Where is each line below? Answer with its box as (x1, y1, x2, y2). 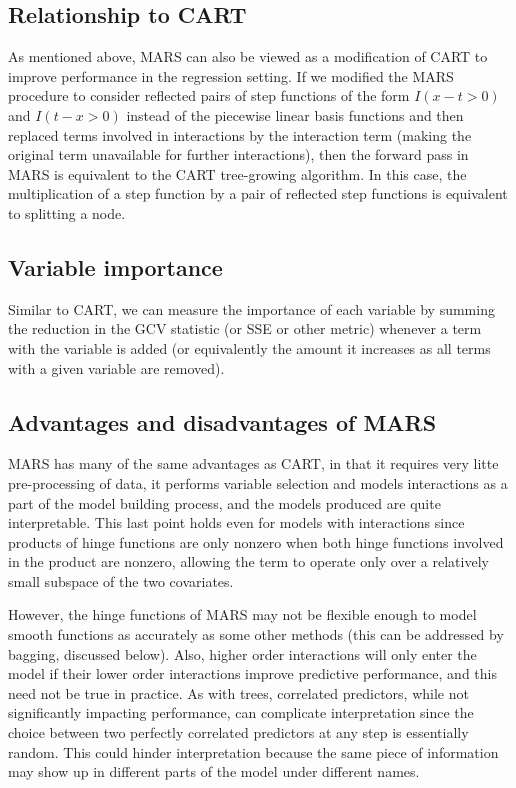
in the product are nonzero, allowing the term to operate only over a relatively (8, 551, 489, 572)
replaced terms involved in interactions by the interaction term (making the (8, 124, 472, 145)
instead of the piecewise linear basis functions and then (126, 104, 464, 125)
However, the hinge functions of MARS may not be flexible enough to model (8, 604, 477, 625)
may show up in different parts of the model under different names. (8, 761, 420, 782)
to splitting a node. (8, 202, 126, 223)
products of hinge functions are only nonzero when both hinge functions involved (8, 531, 504, 552)
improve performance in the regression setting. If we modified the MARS (8, 65, 454, 86)
